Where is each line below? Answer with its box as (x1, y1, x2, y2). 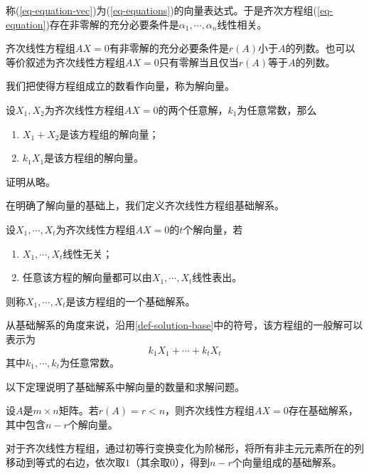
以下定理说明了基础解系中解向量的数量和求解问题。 (6, 379, 245, 394)
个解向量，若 (183, 221, 243, 236)
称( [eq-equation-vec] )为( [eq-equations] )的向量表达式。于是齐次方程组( (6, 3, 318, 17)
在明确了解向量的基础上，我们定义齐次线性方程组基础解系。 (6, 198, 284, 213)
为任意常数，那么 (237, 102, 317, 117)
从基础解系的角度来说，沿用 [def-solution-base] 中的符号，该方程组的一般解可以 (6, 317, 363, 332)
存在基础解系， (288, 403, 358, 418)
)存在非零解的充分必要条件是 (46, 16, 179, 31)
